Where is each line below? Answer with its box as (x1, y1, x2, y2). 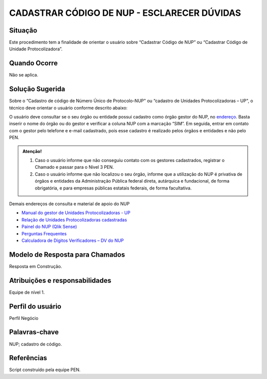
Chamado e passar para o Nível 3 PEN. (35, 164, 114, 170)
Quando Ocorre (9, 59, 58, 68)
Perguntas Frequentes (21, 230, 67, 236)
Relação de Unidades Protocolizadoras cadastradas (21, 217, 127, 223)
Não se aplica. (9, 72, 39, 78)
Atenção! (22, 148, 42, 154)
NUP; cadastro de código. (9, 341, 62, 347)
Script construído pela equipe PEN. (9, 367, 81, 373)
